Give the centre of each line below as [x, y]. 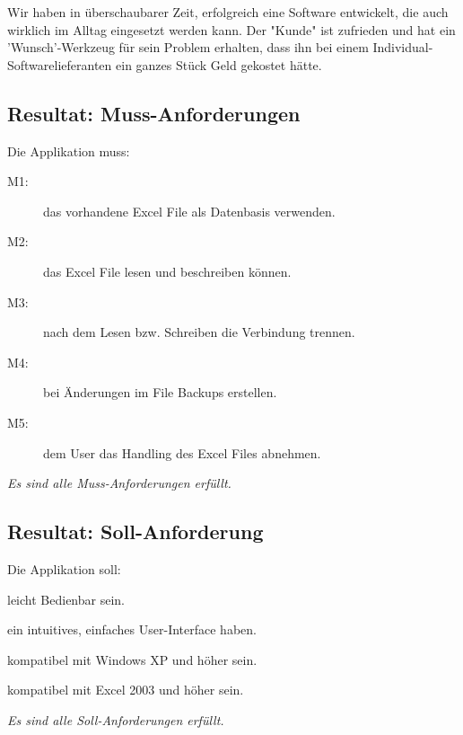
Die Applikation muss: [69, 151]
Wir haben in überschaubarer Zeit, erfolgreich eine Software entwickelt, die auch [228, 12]
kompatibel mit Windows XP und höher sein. [132, 659]
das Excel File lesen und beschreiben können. [167, 271]
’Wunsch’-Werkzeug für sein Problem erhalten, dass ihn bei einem [188, 47]
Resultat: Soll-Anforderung [135, 531]
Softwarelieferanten [60, 64]
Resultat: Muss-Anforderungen [154, 113]
